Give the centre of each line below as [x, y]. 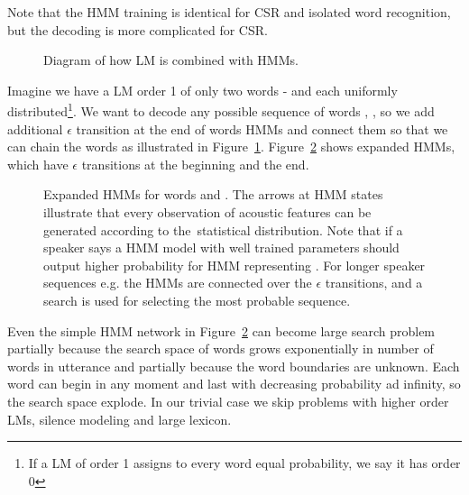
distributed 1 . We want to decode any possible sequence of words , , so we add [221, 110]
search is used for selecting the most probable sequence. [197, 300]
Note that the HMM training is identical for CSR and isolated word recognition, [229, 12]
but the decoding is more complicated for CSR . [138, 29]
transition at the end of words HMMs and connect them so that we [262, 128]
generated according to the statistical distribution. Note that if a [223, 229]
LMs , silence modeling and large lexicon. [120, 419]
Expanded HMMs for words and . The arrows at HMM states [213, 194]
